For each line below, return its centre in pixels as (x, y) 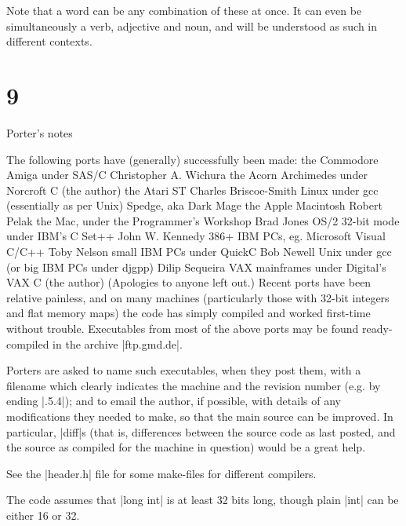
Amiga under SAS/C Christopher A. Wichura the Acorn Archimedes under (187, 175)
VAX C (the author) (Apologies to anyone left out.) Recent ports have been (189, 282)
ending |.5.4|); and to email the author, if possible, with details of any (174, 401)
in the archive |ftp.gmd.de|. (118, 343)
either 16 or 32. (43, 515)
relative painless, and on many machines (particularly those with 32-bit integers (198, 297)
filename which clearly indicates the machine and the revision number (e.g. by (194, 385)
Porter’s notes (40, 132)
